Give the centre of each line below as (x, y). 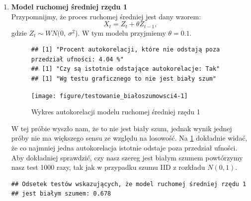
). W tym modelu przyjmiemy (120, 32)
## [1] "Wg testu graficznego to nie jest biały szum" (124, 79)
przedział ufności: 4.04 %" (77, 59)
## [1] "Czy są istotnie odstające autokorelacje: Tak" (125, 69)
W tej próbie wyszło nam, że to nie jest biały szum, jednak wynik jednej (122, 128)
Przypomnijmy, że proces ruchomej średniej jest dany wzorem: (106, 16)
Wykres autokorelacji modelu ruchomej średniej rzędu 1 (116, 112)
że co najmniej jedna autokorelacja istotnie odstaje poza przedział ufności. (124, 148)
